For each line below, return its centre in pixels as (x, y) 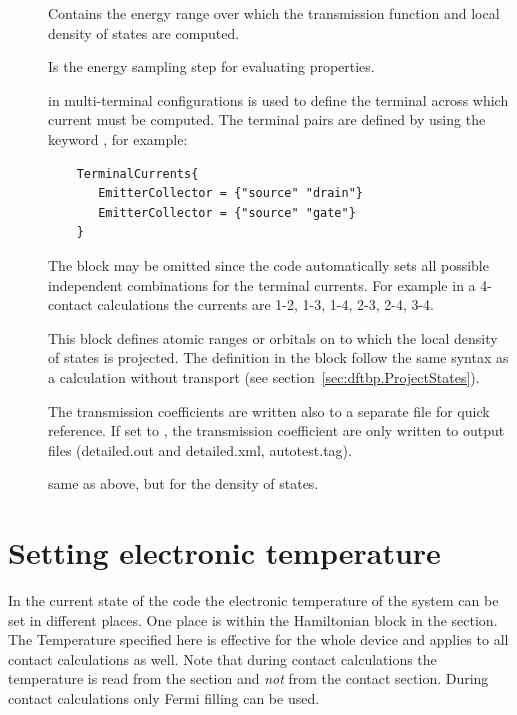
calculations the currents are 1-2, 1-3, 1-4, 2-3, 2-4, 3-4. (265, 304)
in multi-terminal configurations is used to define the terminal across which (278, 99)
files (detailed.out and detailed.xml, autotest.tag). (200, 449)
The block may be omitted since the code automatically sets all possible (268, 264)
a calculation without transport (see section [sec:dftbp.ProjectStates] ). (264, 376)
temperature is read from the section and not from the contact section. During (248, 678)
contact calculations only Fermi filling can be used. (164, 697)
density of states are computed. (144, 32)
